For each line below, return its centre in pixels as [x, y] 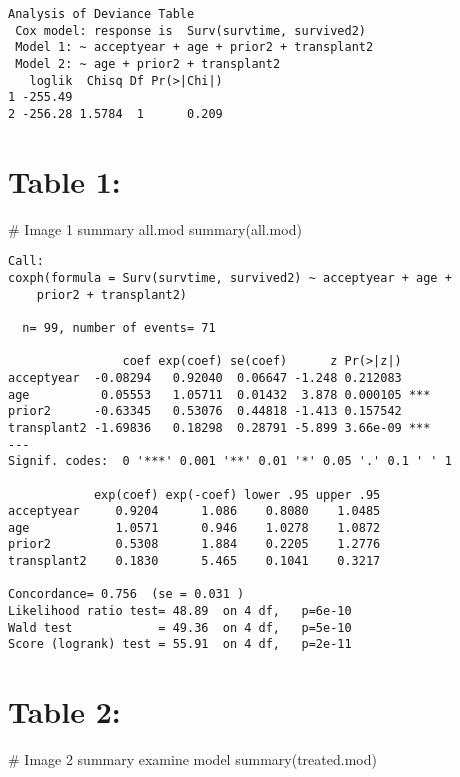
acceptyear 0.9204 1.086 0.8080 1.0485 [194, 511]
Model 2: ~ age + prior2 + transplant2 [148, 63]
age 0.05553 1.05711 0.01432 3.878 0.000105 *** [219, 394]
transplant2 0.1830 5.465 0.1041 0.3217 [194, 561]
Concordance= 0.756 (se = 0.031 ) [126, 594]
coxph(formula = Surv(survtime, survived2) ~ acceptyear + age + [230, 277]
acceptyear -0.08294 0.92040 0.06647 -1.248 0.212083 [205, 377]
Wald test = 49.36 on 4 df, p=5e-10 [180, 627]
